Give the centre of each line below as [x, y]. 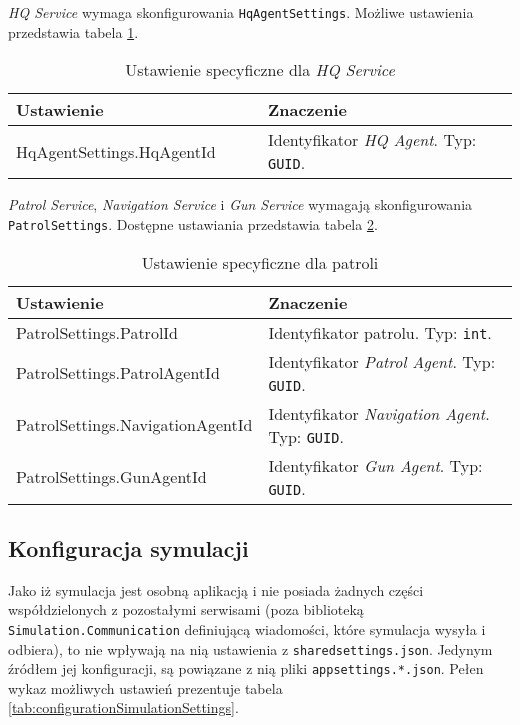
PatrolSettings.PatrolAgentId [118, 372]
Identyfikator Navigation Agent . [379, 413]
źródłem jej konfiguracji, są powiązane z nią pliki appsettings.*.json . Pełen [246, 668]
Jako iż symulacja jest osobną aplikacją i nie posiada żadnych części [216, 589]
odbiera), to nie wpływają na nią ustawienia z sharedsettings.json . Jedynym [250, 648]
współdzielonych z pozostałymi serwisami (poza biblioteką [186, 609]
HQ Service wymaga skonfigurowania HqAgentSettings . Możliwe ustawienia [241, 12]
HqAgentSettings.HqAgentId [116, 151]
